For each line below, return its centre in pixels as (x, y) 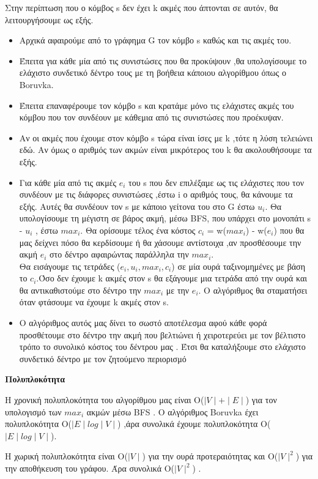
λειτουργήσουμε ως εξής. (49, 19)
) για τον (261, 400)
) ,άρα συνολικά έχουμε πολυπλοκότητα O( (194, 424)
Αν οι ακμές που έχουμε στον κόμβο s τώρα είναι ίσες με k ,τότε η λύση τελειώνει (166, 137)
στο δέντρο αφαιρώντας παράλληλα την (119, 254)
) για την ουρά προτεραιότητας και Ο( (210, 456)
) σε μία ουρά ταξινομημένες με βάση (238, 266)
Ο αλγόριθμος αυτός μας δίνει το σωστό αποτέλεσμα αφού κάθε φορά (143, 323)
